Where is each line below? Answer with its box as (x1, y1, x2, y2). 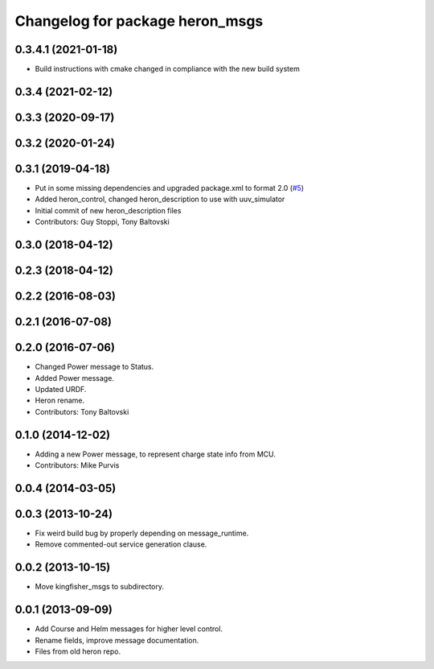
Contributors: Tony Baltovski (35, 407, 129, 416)
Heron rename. (35, 395, 84, 406)
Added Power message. (35, 373, 114, 382)
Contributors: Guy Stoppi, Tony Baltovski (35, 217, 170, 227)
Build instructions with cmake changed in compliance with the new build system (35, 64, 301, 74)
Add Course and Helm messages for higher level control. (35, 624, 223, 634)
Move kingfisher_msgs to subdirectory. (35, 582, 165, 592)
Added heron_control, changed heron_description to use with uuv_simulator (35, 194, 285, 204)
